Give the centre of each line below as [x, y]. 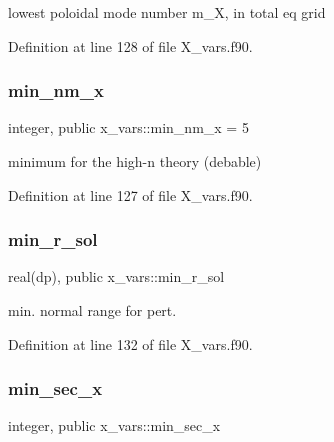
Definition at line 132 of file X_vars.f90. [130, 343]
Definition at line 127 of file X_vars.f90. [130, 194]
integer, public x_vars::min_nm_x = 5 [128, 127]
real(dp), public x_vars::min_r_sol [116, 276]
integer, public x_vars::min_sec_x [114, 425]
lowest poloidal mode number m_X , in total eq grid [167, 12]
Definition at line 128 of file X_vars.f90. [130, 45]
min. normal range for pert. [92, 310]
